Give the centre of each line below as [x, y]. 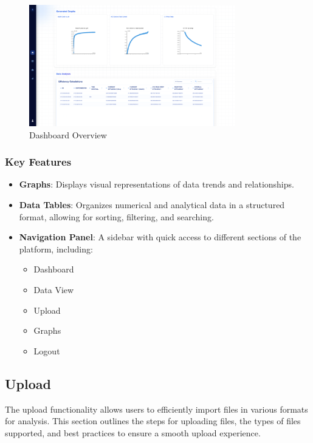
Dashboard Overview [68, 134]
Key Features [38, 162]
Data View [54, 290]
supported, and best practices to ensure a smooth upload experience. [133, 432]
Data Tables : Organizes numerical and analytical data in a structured [152, 205]
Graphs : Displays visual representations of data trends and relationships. [156, 184]
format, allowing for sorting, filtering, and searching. [116, 216]
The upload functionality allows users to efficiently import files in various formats [156, 409]
